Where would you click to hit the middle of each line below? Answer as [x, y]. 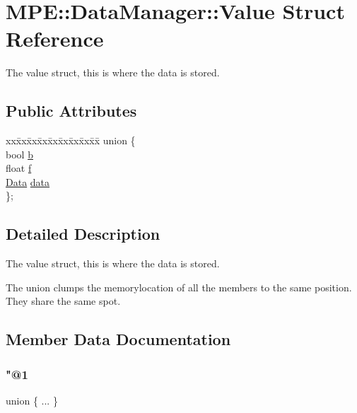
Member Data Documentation [118, 339]
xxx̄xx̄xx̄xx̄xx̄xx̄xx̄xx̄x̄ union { [71, 140]
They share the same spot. [63, 301]
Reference [55, 39]
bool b [19, 154]
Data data [28, 181]
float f [19, 168]
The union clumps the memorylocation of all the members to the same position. [179, 287]
